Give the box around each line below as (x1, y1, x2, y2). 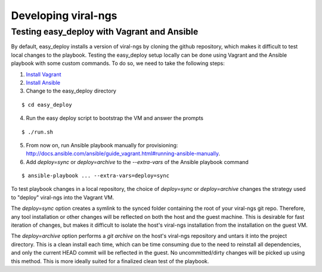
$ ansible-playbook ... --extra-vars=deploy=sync (21, 172, 170, 179)
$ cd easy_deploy (21, 101, 72, 108)
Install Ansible (26, 79, 61, 86)
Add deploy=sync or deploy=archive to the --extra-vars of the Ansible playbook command (26, 158, 249, 165)
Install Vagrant (26, 70, 62, 78)
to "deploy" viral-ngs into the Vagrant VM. (11, 194, 114, 201)
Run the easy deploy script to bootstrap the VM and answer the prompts (26, 115, 204, 122)
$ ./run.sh (21, 128, 54, 135)
